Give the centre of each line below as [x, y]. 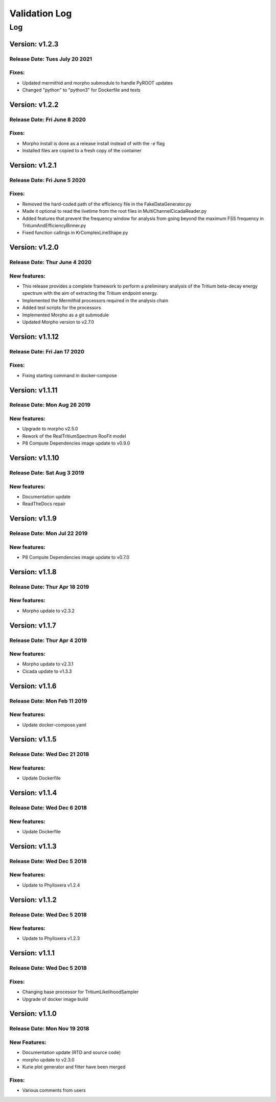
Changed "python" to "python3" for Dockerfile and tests [81, 90]
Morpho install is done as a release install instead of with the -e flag [94, 143]
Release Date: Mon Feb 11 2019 [48, 701]
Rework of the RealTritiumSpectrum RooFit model [74, 436]
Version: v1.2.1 [33, 165]
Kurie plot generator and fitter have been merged [74, 1067]
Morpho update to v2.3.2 [49, 611]
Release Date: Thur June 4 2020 [51, 263]
